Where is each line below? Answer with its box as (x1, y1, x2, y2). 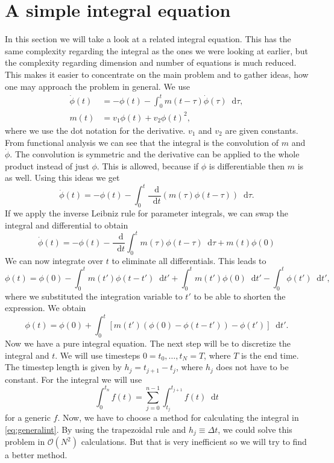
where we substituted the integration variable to (5, 289, 183, 302)
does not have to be (216, 361, 289, 373)
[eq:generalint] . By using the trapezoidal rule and (5, 423, 186, 435)
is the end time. (241, 348, 299, 361)
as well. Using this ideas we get (5, 171, 120, 184)
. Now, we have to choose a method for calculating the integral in (57, 411, 299, 424)
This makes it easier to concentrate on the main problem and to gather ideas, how (5, 68, 309, 80)
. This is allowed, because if (96, 159, 199, 172)
